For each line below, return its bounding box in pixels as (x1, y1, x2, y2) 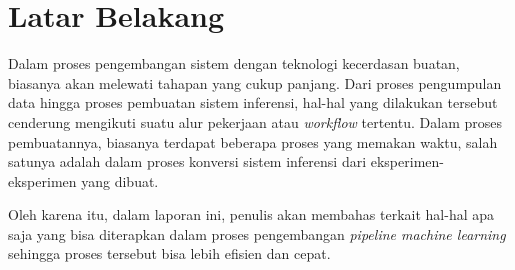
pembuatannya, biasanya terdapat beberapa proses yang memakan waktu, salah (8, 131, 498, 152)
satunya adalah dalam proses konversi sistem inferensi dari (8, 151, 367, 172)
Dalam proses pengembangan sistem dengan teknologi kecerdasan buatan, (8, 53, 460, 74)
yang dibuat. (81, 170, 159, 191)
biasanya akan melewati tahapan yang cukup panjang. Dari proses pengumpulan (8, 72, 502, 93)
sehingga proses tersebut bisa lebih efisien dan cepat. (8, 243, 331, 264)
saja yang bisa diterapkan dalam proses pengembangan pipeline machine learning (8, 223, 506, 244)
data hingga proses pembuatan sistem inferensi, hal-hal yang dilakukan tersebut (8, 92, 498, 113)
